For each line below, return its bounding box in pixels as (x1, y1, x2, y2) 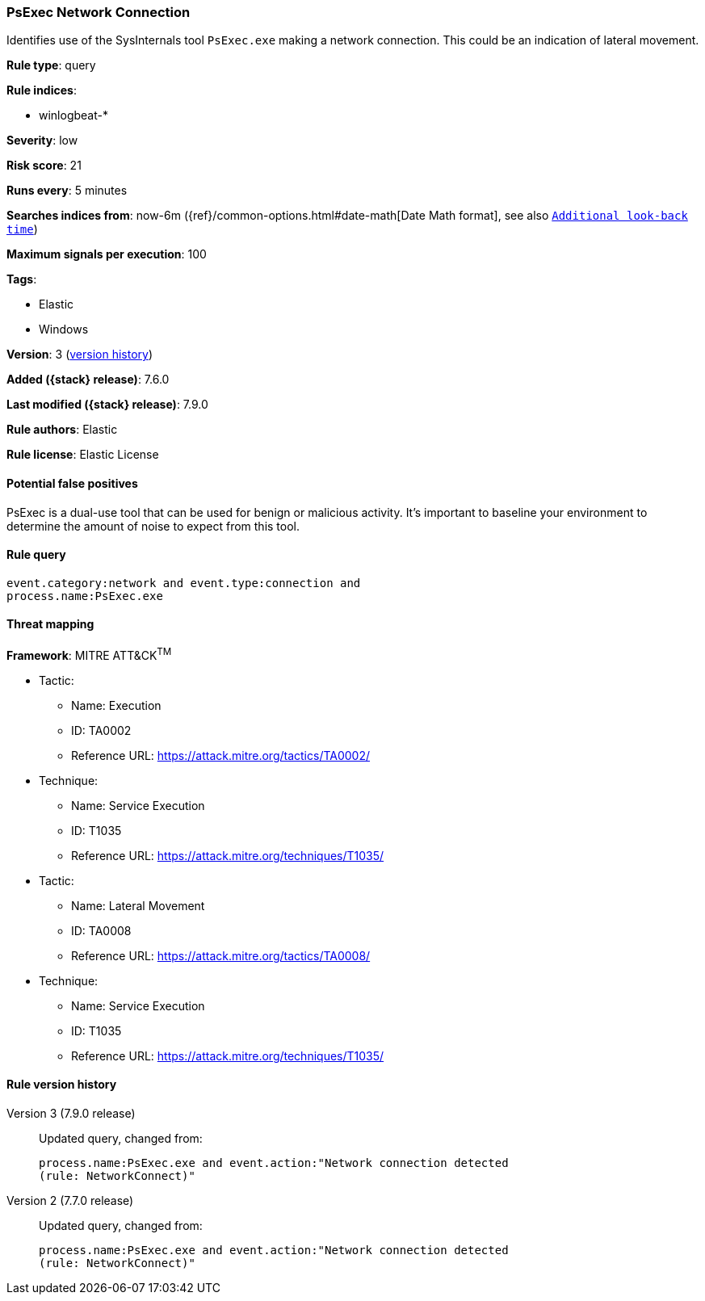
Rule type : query (6, 58, 96, 73)
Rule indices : (6, 83, 77, 98)
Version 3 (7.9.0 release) (6, 1106, 136, 1120)
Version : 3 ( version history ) (6, 347, 153, 362)
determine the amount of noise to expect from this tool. (6, 518, 300, 533)
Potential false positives (6, 476, 138, 490)
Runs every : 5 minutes (6, 183, 128, 198)
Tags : (6, 272, 37, 287)
